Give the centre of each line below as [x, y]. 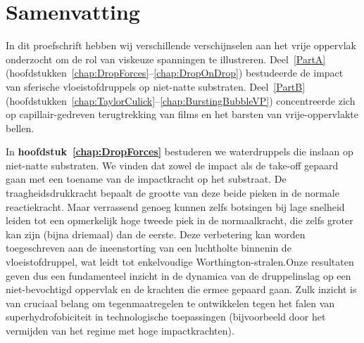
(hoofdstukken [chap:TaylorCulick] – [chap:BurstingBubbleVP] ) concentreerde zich [181, 100]
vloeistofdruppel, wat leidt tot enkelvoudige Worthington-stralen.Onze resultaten [180, 262]
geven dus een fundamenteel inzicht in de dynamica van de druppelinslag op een [178, 275]
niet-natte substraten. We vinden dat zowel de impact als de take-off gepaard [172, 165]
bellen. [20, 128]
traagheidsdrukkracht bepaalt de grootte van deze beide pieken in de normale [172, 193]
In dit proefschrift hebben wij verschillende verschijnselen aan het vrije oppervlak [181, 45]
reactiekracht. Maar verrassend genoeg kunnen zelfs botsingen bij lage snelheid [175, 206]
